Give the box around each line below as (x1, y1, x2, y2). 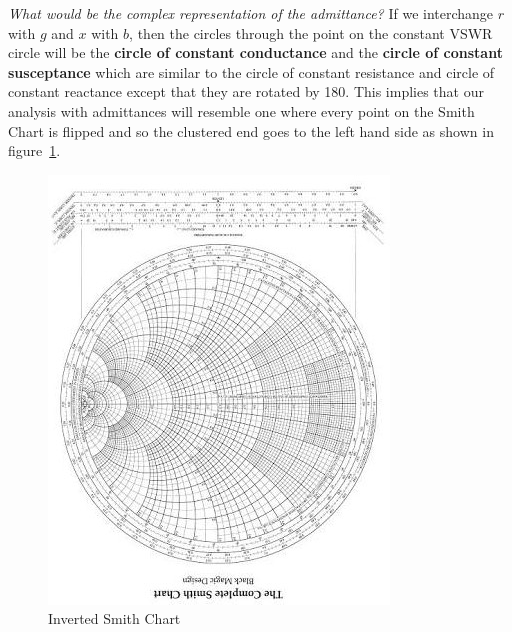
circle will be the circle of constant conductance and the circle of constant (8, 42, 503, 63)
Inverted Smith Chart (48, 608, 181, 629)
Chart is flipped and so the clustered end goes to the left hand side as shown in (8, 120, 494, 141)
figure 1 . (8, 140, 61, 161)
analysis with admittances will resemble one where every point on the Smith (8, 100, 475, 121)
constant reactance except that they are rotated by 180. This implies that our (8, 81, 484, 102)
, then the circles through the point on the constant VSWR (129, 22, 493, 43)
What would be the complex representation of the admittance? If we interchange (8, 3, 494, 23)
